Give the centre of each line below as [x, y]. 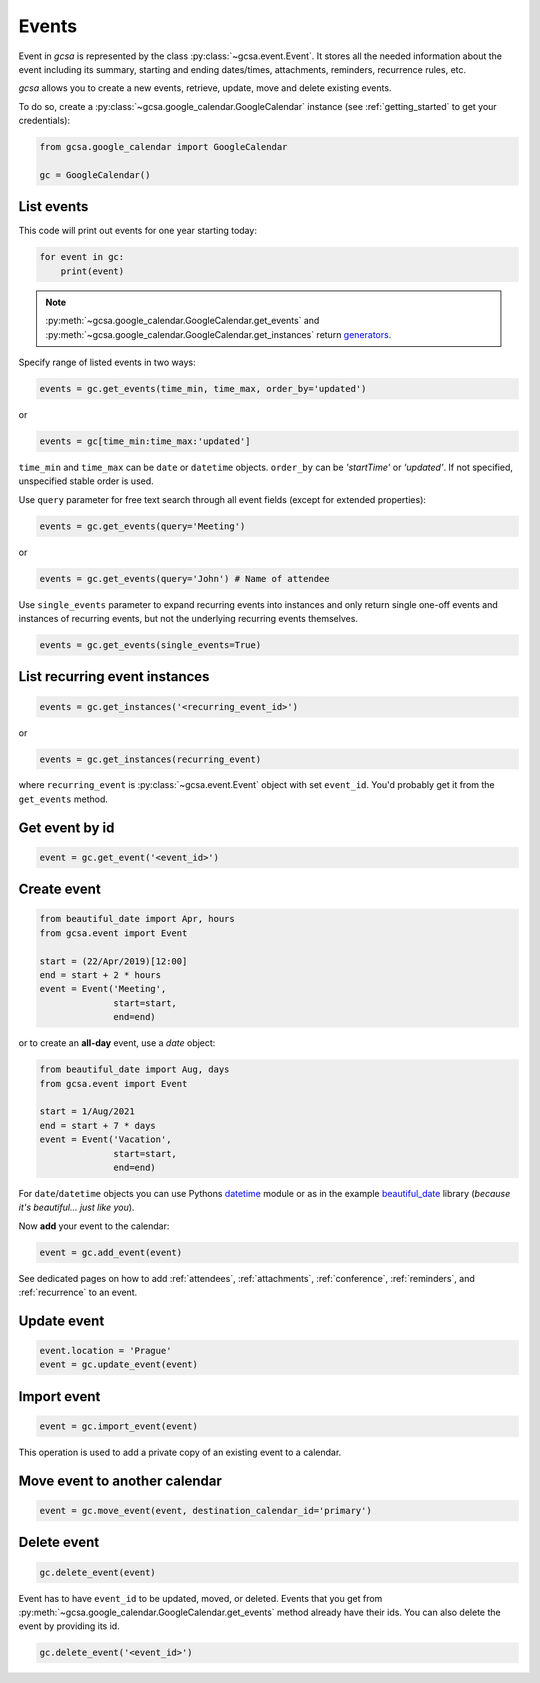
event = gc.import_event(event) [119, 1426]
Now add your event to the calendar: [94, 1226]
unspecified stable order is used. [86, 481]
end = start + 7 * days [98, 1125]
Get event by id [66, 827]
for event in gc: [82, 257]
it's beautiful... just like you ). [76, 1207]
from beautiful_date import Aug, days [134, 1069]
